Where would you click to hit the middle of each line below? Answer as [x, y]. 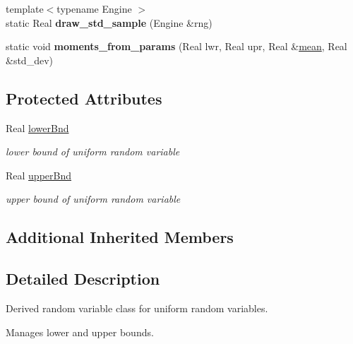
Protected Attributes [84, 98]
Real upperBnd [39, 175]
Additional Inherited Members [120, 237]
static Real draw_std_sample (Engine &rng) [109, 22]
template [25, 8]
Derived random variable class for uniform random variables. [137, 308]
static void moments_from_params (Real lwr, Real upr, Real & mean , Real [176, 46]
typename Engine [94, 8]
